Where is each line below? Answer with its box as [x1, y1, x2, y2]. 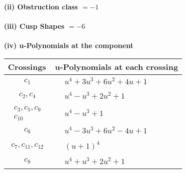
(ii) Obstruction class [4, 1, 78, 11]
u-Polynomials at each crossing [55, 60, 178, 72]
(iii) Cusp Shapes [4, 21, 65, 31]
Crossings [8, 60, 46, 72]
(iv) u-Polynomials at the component [4, 40, 134, 51]
